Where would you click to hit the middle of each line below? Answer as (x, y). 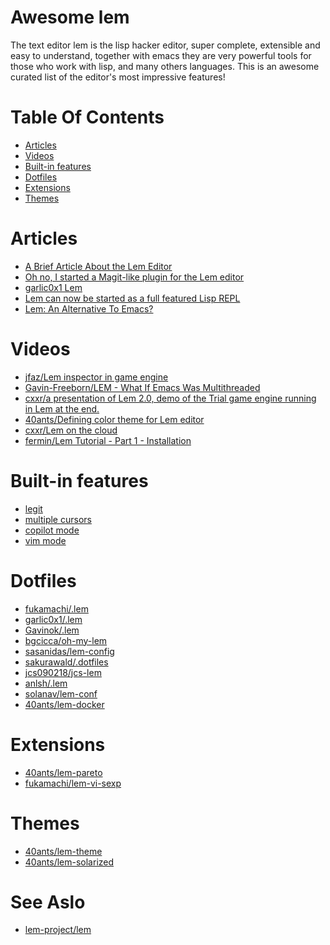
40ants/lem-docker (64, 704)
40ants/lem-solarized (69, 862)
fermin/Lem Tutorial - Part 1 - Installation (108, 440)
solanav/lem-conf (61, 693)
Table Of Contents (87, 117)
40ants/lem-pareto (63, 772)
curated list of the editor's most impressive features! (118, 77)
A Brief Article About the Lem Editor (98, 266)
